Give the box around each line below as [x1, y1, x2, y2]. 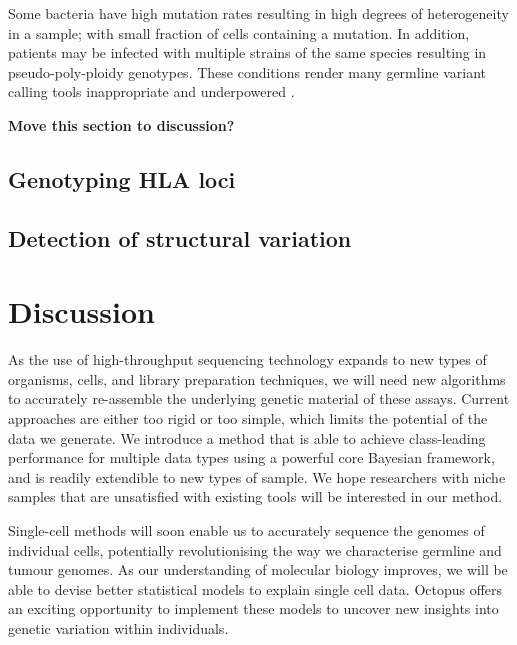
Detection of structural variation [8, 222, 352, 253]
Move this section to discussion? [8, 114, 235, 135]
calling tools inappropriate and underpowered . [8, 81, 295, 102]
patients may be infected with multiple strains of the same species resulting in [8, 42, 487, 63]
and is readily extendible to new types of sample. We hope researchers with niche [8, 466, 506, 487]
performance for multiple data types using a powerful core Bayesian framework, [8, 447, 495, 468]
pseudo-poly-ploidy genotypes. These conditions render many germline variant [8, 61, 487, 82]
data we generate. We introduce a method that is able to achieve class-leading [8, 427, 486, 448]
